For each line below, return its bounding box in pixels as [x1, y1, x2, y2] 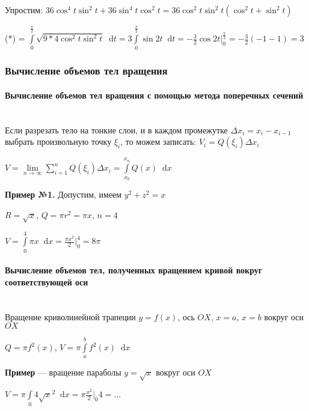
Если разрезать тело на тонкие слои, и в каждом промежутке [5, 123, 228, 136]
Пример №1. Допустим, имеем [5, 188, 122, 201]
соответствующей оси [5, 275, 88, 288]
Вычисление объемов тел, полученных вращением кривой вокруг [5, 264, 263, 276]
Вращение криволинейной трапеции [5, 310, 136, 323]
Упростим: [5, 4, 43, 16]
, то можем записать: [120, 135, 197, 148]
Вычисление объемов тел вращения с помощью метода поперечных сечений [5, 88, 304, 101]
